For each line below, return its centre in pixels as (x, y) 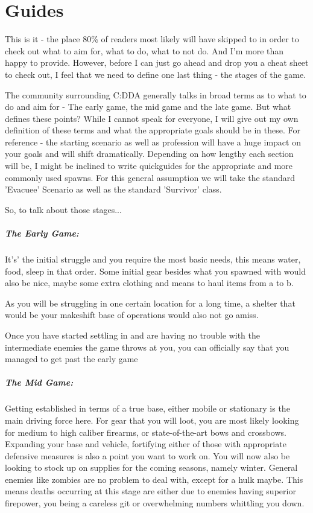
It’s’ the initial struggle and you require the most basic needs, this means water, (153, 259)
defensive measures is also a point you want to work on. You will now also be (147, 455)
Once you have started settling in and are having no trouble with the (133, 335)
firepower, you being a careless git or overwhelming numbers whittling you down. (155, 503)
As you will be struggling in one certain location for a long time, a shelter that (150, 303)
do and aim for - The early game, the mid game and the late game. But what (148, 107)
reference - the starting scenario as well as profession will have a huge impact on (153, 142)
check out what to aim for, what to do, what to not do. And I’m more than (144, 50)
